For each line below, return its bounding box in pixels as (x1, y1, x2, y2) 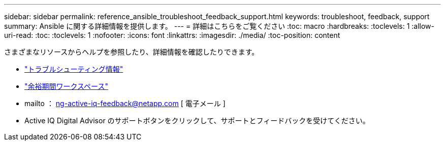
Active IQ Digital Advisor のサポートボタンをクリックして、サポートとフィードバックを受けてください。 (24, 116, 370, 125)
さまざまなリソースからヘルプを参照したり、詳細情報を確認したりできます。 (4, 47, 259, 56)
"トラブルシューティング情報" (24, 65, 123, 73)
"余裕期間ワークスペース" (24, 82, 108, 90)
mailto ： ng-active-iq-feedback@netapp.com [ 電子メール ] (24, 99, 226, 108)
